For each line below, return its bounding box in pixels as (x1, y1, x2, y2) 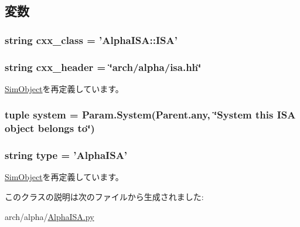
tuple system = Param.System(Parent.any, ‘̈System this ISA (5, 107, 296, 122)
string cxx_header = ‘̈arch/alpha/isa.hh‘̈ (5, 59, 202, 74)
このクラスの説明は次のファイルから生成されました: (5, 191, 204, 203)
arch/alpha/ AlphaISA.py (5, 210, 94, 222)
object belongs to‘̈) (5, 121, 95, 135)
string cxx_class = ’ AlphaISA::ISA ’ (5, 32, 178, 47)
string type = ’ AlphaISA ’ (5, 148, 128, 162)
